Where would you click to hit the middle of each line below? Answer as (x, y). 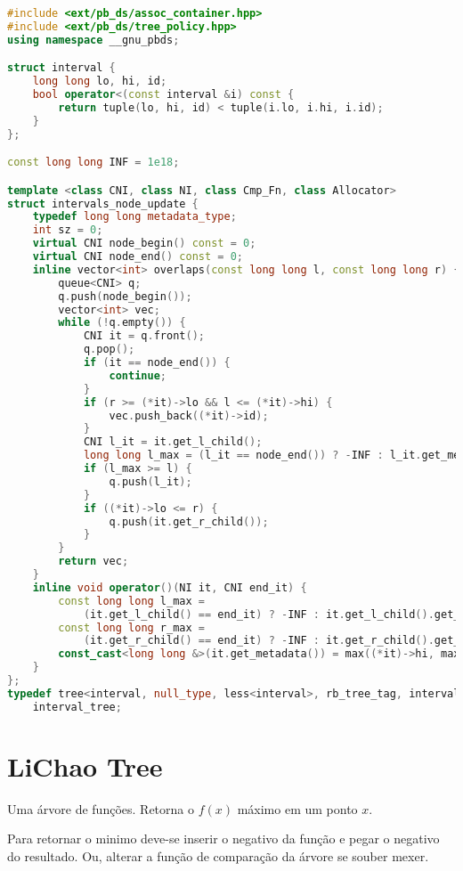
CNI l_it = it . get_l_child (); (173, 442)
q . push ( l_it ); (150, 481)
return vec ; (93, 562)
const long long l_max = (131, 601)
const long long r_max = (131, 627)
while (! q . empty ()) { (122, 323)
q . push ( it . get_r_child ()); (189, 521)
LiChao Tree (85, 765)
